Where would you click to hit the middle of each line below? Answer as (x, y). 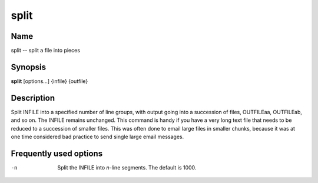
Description (33, 98)
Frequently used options (57, 153)
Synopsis (29, 67)
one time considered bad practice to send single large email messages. (97, 137)
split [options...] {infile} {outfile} (49, 81)
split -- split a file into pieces (46, 51)
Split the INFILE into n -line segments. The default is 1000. (127, 167)
